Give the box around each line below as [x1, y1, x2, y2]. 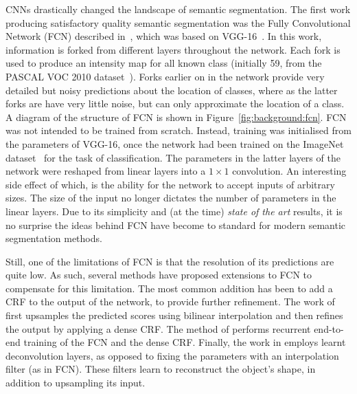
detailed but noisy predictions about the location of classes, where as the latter [5, 83, 338, 97]
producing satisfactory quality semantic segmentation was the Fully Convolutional [5, 15, 351, 30]
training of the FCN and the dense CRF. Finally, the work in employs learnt [23, 335, 346, 349]
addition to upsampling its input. [5, 375, 146, 390]
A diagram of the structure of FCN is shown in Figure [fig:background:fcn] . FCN [5, 109, 347, 124]
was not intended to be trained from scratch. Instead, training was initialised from [5, 123, 352, 138]
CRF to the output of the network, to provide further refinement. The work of [5, 294, 335, 309]
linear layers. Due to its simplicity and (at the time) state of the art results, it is [5, 204, 343, 218]
